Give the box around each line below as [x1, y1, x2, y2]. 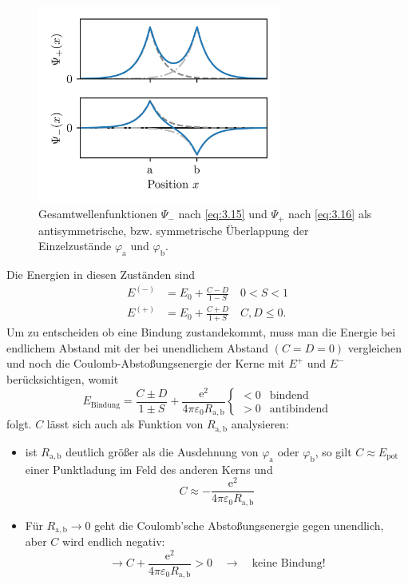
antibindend [269, 403, 328, 415]
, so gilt [315, 443, 352, 460]
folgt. [6, 416, 32, 432]
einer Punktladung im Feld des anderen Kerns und [25, 460, 273, 477]
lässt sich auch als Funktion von [46, 416, 204, 432]
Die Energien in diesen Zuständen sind [6, 266, 195, 283]
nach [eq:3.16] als [288, 205, 372, 222]
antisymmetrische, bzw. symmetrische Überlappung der [38, 221, 309, 238]
